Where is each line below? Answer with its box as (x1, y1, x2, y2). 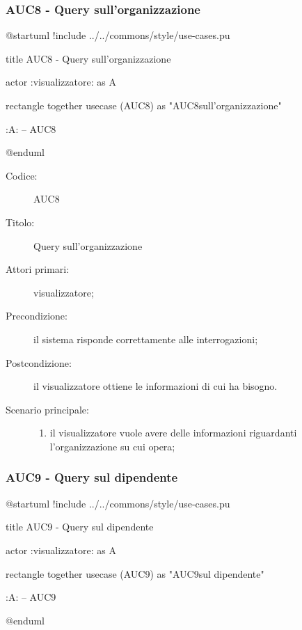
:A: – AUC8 (6, 121, 56, 136)
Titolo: (6, 214, 35, 229)
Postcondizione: (6, 355, 72, 370)
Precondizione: (6, 308, 67, 323)
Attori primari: (6, 262, 70, 276)
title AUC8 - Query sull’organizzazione (6, 51, 171, 65)
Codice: (6, 168, 38, 182)
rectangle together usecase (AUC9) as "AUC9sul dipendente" (6, 566, 264, 581)
